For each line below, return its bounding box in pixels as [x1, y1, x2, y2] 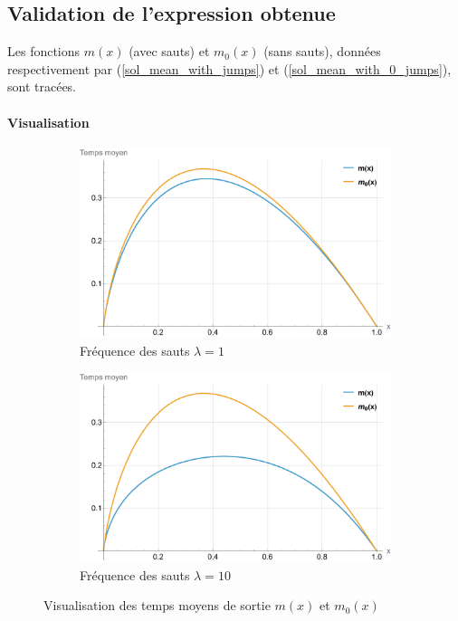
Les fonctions [7, 42, 81, 61]
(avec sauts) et [129, 42, 210, 61]
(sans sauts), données [263, 42, 381, 61]
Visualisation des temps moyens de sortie [43, 596, 271, 615]
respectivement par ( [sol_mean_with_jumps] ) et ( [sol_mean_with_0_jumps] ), [7, 59, 452, 78]
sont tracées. [7, 77, 77, 96]
